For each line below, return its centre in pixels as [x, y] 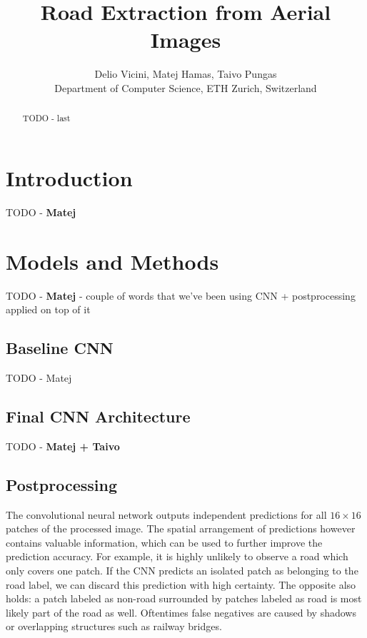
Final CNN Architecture [98, 416]
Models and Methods [112, 261]
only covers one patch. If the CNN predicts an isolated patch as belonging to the [182, 570]
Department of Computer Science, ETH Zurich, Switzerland [186, 87]
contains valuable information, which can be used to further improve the [164, 542]
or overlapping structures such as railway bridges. [114, 626]
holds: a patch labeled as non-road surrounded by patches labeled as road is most [184, 598]
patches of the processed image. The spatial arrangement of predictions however [181, 528]
